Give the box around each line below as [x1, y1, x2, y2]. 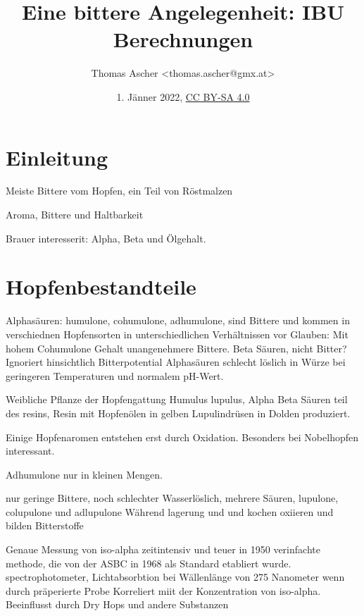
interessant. [6, 443, 55, 458]
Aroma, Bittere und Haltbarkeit [6, 207, 144, 222]
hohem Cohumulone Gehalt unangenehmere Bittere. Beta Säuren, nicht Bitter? [6, 340, 347, 355]
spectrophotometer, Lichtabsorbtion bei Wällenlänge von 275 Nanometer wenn [6, 569, 345, 584]
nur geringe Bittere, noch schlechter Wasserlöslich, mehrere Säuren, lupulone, [6, 491, 339, 505]
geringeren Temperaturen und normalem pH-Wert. [6, 368, 224, 383]
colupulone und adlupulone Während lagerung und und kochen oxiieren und [6, 504, 334, 519]
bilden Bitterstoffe [6, 518, 84, 533]
